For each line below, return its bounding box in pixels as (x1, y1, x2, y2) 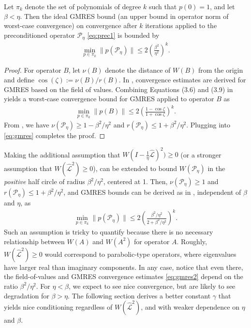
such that (148, 1, 177, 11)
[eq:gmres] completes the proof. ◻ (4, 130, 105, 140)
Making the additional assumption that (4, 149, 120, 159)
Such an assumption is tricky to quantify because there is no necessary (4, 227, 213, 237)
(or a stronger (180, 149, 221, 159)
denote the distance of (105, 65, 171, 75)
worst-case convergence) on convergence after (4, 20, 137, 31)
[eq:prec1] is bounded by (87, 30, 160, 40)
